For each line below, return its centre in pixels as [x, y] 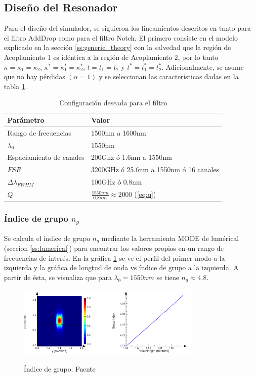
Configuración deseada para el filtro [113, 103]
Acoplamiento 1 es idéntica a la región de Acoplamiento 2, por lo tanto [111, 57]
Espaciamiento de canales [46, 157]
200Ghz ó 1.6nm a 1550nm [131, 157]
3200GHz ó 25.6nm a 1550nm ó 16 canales [155, 169]
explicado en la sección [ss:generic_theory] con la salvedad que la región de [118, 47]
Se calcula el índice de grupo [47, 238]
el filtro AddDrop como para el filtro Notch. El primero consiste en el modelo [121, 37]
